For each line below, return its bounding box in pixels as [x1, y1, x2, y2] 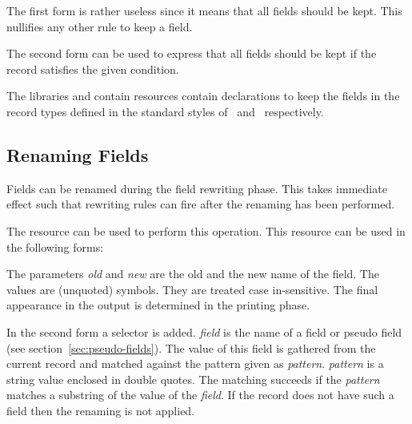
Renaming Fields [6, 142, 149, 167]
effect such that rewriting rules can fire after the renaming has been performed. [6, 196, 395, 212]
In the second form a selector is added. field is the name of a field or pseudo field [6, 323, 402, 340]
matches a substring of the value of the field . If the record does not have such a [6, 386, 394, 403]
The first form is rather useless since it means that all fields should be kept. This [6, 2, 402, 18]
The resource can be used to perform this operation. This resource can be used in [6, 222, 406, 239]
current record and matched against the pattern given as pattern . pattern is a [6, 355, 384, 372]
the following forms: [6, 238, 104, 255]
